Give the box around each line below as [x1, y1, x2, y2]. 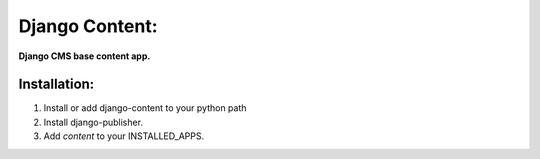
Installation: [18, 76, 95, 93]
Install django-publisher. [43, 116, 144, 128]
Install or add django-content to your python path [43, 102, 247, 114]
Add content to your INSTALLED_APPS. [43, 130, 205, 142]
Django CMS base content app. [18, 50, 151, 62]
